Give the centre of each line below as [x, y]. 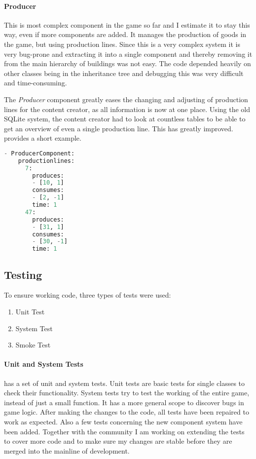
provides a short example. [43, 138]
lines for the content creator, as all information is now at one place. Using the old [127, 109]
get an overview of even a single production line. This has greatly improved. [119, 128]
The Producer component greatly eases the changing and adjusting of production [126, 99]
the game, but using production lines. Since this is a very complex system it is [122, 44]
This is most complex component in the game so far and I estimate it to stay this [127, 24]
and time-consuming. [36, 83]
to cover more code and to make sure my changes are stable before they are [118, 441]
